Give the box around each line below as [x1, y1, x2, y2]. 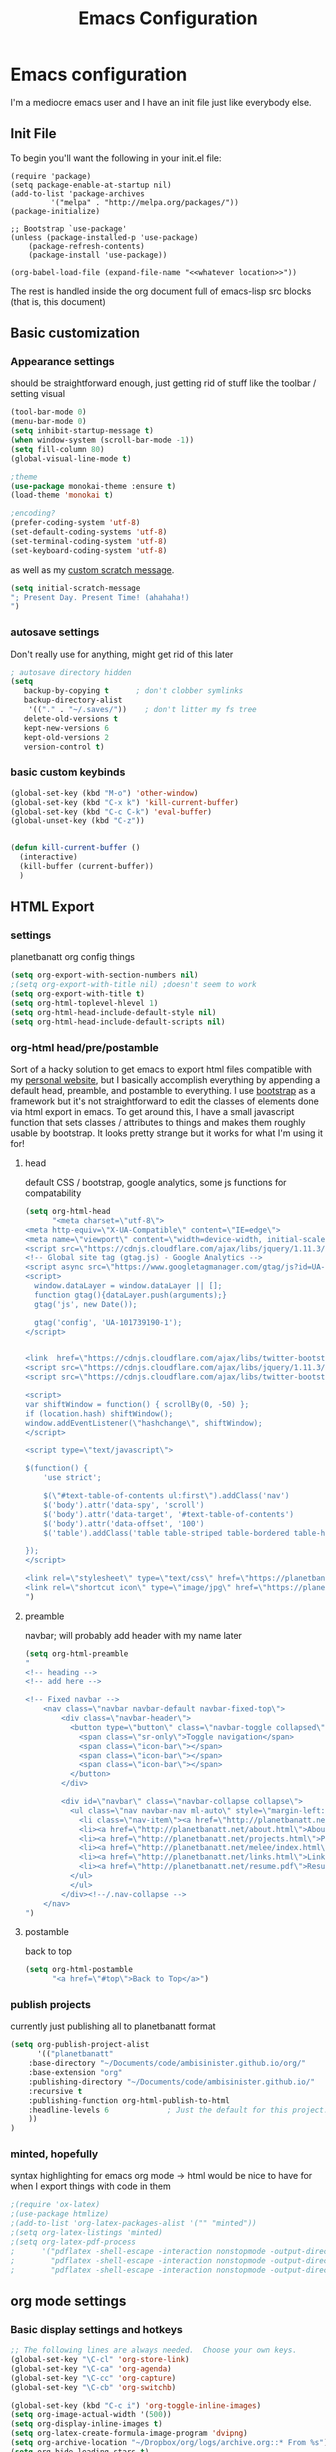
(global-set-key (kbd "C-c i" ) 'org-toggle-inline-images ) [10, 2400, 262, 2411]
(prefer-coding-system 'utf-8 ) [10, 518, 141, 528]
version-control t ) [23, 742, 105, 752]
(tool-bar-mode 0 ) [10, 407, 87, 417]
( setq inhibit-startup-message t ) [10, 426, 155, 436]
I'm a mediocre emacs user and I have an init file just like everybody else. [10, 96, 312, 108]
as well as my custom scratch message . [10, 563, 175, 576]
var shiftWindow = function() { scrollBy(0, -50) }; [24, 1399, 250, 1409]
